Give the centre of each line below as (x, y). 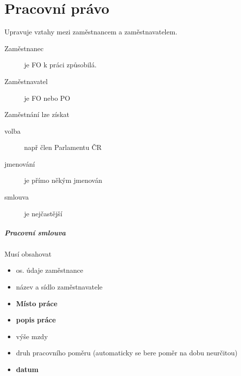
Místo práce (37, 303)
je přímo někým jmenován (63, 180)
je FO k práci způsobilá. (60, 65)
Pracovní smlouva (35, 232)
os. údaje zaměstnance (50, 270)
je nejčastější (43, 213)
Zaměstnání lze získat (37, 114)
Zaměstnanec (24, 48)
